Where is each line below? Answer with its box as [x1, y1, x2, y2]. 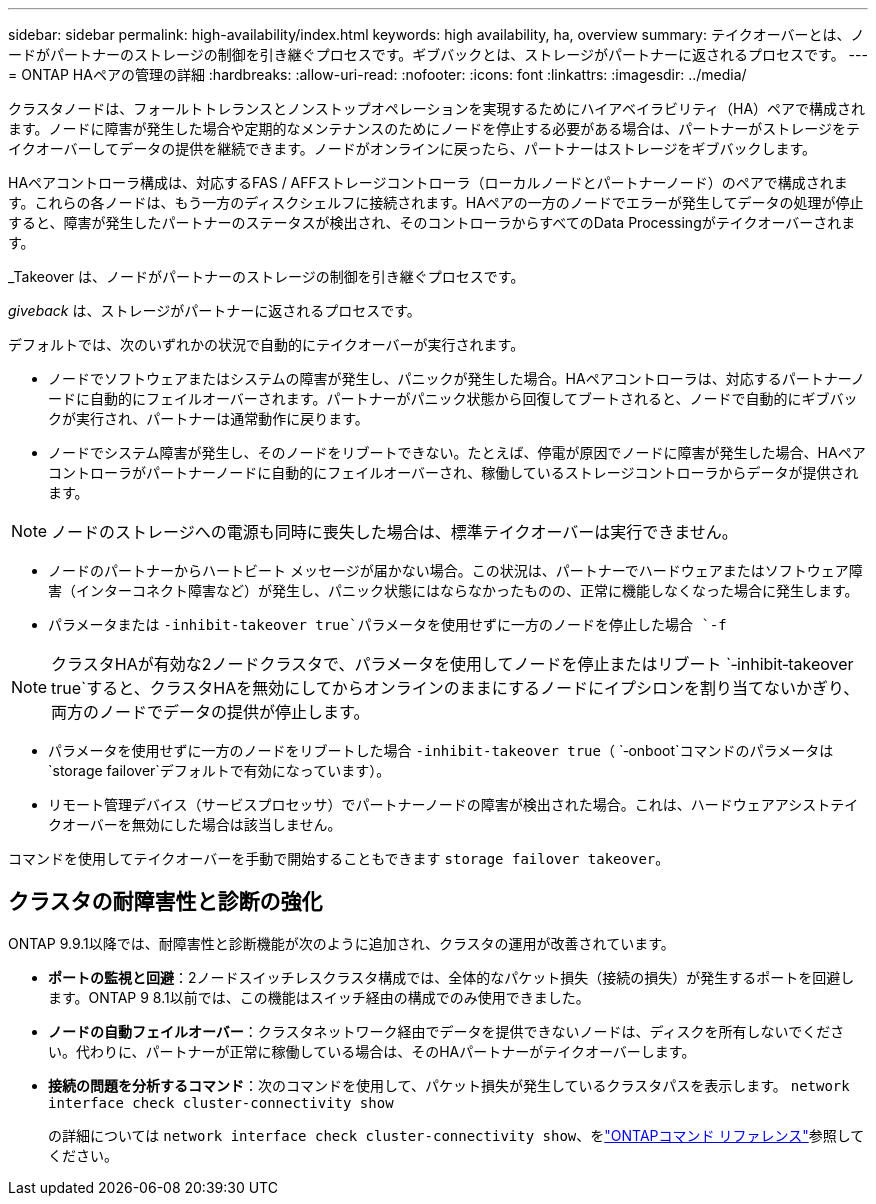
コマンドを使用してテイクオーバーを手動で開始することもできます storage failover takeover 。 [8, 850, 670, 867]
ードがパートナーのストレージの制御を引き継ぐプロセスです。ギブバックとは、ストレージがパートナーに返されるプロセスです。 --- [8, 46, 868, 63]
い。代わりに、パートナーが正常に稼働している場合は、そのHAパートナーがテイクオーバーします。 [48, 1042, 696, 1060]
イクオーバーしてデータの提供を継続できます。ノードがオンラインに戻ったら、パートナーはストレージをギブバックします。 [8, 140, 817, 157]
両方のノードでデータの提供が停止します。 [51, 702, 370, 722]
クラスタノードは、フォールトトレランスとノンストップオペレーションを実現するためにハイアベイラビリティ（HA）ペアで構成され [8, 100, 866, 117]
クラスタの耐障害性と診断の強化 [8, 889, 323, 915]
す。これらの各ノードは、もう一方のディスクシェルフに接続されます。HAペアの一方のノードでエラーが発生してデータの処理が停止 [8, 194, 864, 211]
